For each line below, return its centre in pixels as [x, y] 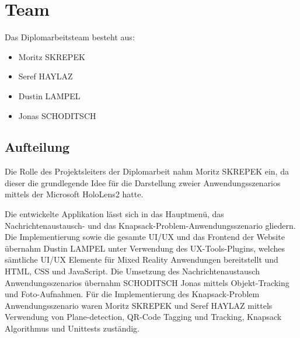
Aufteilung [37, 147]
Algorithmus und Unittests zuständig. [72, 328]
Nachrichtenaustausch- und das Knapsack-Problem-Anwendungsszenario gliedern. [150, 225]
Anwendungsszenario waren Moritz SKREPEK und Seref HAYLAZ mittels [139, 305]
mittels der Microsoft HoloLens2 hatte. [74, 194]
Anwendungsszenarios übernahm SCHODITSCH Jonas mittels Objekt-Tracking [147, 282]
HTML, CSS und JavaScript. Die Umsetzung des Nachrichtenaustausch [132, 271]
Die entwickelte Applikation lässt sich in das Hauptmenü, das [114, 214]
